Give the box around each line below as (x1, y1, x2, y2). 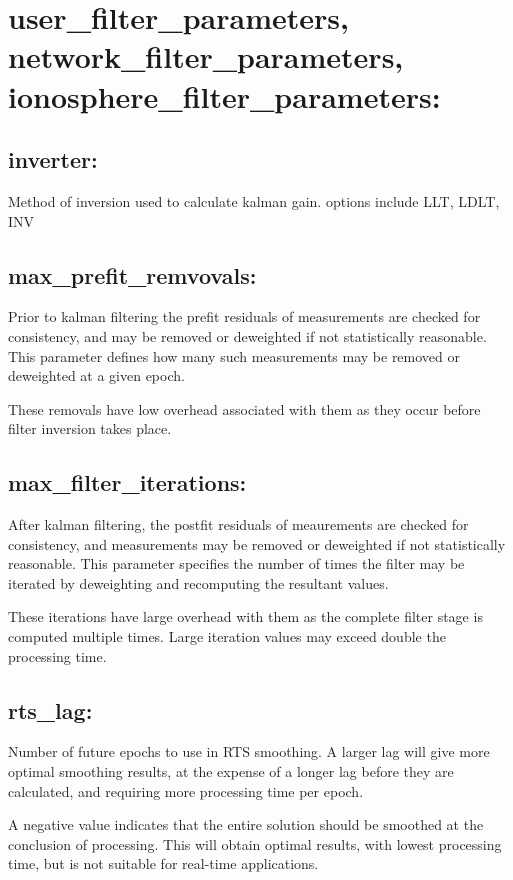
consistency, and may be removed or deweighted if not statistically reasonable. (8, 325, 487, 346)
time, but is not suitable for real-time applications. (8, 853, 319, 874)
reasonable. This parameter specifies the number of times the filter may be (8, 553, 465, 574)
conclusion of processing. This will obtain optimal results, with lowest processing (8, 833, 502, 854)
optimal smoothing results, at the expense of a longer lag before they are (8, 761, 454, 782)
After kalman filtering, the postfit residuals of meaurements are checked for (8, 514, 469, 535)
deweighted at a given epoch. (8, 365, 185, 386)
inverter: (8, 144, 98, 175)
